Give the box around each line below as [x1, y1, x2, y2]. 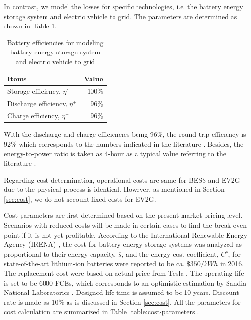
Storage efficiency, [7, 86, 61, 96]
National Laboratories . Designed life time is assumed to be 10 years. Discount [4, 287, 239, 297]
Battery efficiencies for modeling [7, 37, 104, 47]
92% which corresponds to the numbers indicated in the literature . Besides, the [4, 138, 244, 149]
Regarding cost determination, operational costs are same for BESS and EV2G [4, 174, 240, 185]
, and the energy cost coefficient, [121, 248, 219, 259]
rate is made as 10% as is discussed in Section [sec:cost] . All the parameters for [4, 296, 241, 307]
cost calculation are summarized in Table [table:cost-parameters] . [4, 306, 199, 317]
